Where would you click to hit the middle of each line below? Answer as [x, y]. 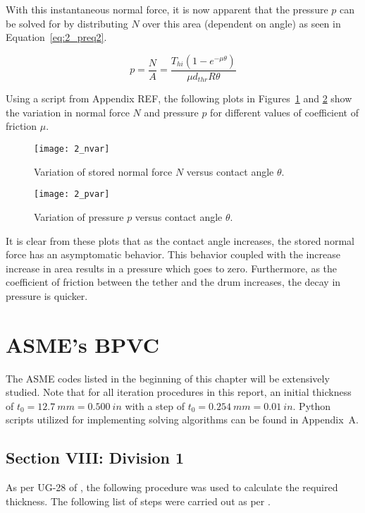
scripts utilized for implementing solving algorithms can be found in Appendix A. [182, 420]
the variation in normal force [68, 112]
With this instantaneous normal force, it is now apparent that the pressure [167, 9]
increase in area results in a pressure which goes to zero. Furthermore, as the [172, 268]
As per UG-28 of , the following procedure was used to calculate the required [172, 487]
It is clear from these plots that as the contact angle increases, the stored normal [180, 240]
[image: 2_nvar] [72, 149]
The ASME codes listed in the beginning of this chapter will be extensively [168, 378]
